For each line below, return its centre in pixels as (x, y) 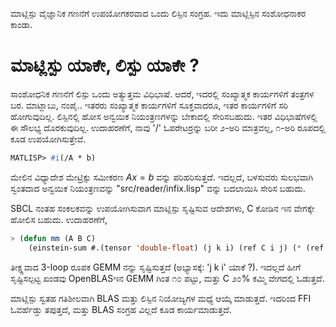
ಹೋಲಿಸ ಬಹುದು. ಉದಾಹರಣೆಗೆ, (59, 219)
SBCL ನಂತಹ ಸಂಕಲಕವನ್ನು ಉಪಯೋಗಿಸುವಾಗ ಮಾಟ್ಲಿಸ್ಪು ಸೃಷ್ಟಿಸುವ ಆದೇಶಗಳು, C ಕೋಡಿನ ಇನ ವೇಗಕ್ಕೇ (162, 208)
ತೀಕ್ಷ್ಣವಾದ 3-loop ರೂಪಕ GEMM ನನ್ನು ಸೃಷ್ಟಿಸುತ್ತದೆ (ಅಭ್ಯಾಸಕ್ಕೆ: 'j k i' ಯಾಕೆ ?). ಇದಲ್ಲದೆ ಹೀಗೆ (156, 267)
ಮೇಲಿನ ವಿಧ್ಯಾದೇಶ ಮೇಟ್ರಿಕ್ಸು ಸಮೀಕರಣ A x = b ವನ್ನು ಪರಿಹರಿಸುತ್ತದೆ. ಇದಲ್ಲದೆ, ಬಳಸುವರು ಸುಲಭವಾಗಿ (162, 177)
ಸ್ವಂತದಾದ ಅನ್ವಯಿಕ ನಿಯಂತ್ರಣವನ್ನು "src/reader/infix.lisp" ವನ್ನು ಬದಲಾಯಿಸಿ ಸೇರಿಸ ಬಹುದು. (158, 188)
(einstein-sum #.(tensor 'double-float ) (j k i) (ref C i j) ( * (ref (176, 248)
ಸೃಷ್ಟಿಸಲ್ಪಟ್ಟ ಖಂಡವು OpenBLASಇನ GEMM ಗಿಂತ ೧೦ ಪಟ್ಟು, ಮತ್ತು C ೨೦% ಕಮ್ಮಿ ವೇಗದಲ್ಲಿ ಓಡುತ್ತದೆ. (167, 278)
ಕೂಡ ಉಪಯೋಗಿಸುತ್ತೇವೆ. (48, 139)
